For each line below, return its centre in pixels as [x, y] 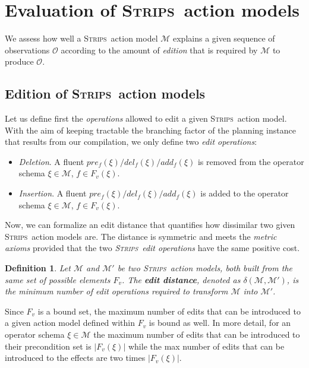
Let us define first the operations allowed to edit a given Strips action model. [146, 118]
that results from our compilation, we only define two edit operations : [131, 142]
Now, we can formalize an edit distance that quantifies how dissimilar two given [150, 225]
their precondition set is [48, 346]
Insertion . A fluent [53, 193]
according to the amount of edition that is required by [159, 50]
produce [19, 61]
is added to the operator [245, 193]
